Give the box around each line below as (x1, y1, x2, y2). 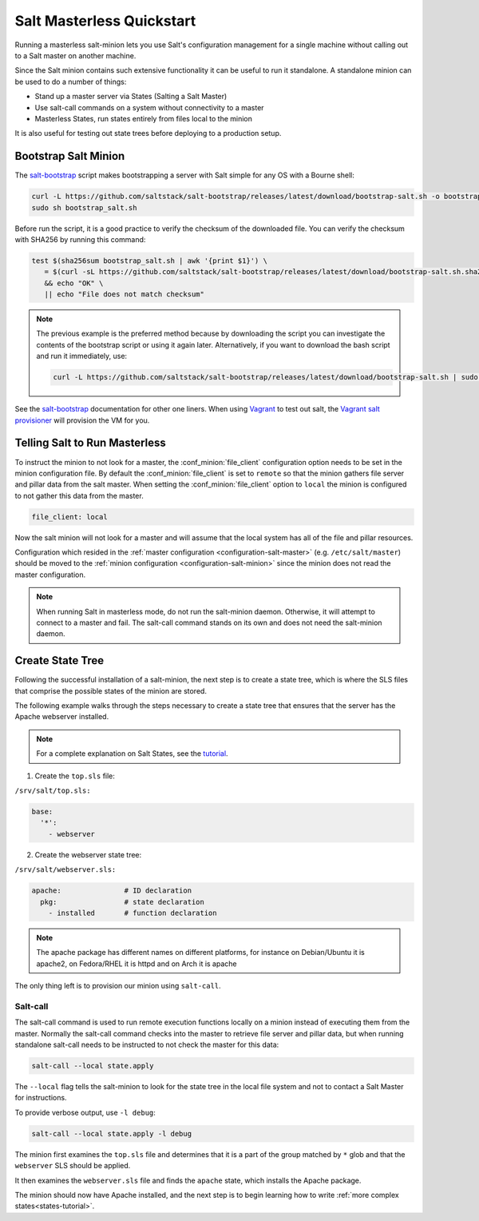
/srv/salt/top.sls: (14, 786, 91, 795)
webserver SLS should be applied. (14, 1161, 131, 1171)
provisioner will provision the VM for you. (14, 416, 150, 425)
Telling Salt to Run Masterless (14, 436, 167, 450)
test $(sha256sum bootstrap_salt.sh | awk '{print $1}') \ (31, 256, 267, 265)
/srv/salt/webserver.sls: (14, 865, 117, 874)
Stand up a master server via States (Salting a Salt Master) (34, 92, 228, 101)
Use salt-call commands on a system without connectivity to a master (34, 102, 264, 112)
